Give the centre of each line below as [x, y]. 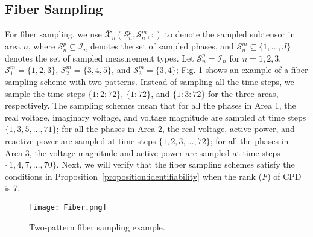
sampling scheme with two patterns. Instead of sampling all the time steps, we [150, 81]
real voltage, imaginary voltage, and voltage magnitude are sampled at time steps [156, 117]
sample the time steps [45, 93]
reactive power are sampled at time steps [81, 140]
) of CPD [284, 176]
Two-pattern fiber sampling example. [97, 226]
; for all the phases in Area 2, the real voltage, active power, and [175, 129]
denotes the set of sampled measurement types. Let [100, 58]
